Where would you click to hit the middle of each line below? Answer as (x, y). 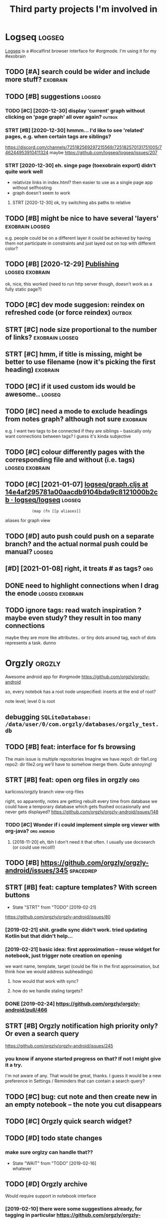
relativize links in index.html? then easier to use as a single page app (83, 182)
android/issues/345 (37, 871)
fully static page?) (24, 289)
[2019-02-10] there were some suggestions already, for (74, 1209)
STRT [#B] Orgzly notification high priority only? (82, 1026)
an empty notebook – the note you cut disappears (83, 1104)
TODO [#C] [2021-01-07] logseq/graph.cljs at (77, 484)
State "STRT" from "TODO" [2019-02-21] (54, 907)
